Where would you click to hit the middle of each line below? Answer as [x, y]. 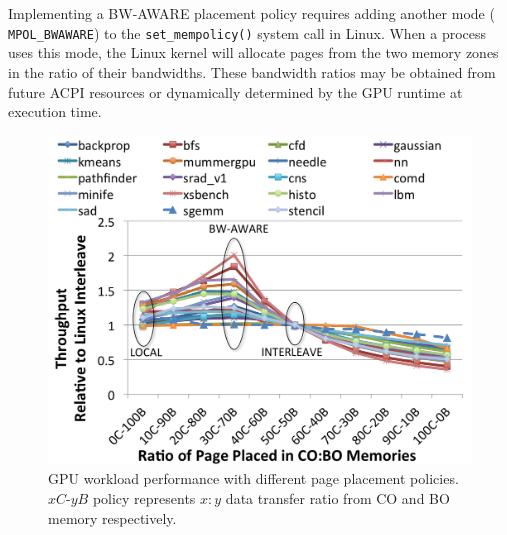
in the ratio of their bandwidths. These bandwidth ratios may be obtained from [252, 71]
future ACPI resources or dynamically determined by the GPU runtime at [235, 91]
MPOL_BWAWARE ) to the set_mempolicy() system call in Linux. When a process [247, 32]
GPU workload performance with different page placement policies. [253, 478]
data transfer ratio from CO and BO [337, 498]
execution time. [55, 111]
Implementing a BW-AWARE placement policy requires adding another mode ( [251, 13]
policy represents [144, 498]
